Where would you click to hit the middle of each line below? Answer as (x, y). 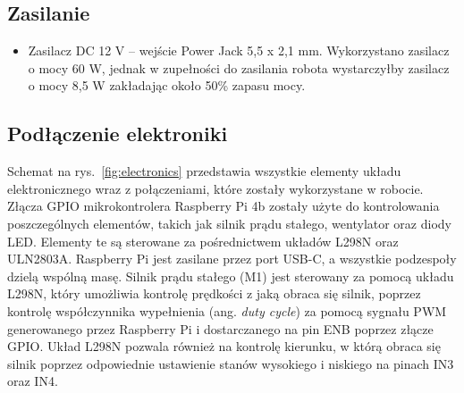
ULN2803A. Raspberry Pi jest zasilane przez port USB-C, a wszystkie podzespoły (232, 259)
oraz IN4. (33, 381)
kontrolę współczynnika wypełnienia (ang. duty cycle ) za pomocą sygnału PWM (227, 310)
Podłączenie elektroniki (118, 134)
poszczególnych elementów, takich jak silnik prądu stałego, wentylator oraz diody (229, 223)
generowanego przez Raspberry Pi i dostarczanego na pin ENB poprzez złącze (220, 328)
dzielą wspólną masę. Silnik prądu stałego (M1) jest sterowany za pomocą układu (231, 276)
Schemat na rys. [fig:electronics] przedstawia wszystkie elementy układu (204, 171)
